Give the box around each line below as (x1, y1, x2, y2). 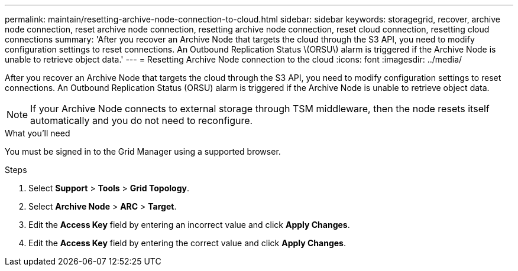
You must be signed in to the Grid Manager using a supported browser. (5, 146, 281, 156)
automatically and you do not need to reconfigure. (30, 115, 253, 126)
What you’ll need (5, 128, 70, 138)
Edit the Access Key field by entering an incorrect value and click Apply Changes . (28, 220, 350, 230)
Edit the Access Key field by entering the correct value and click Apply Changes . (28, 238, 346, 248)
